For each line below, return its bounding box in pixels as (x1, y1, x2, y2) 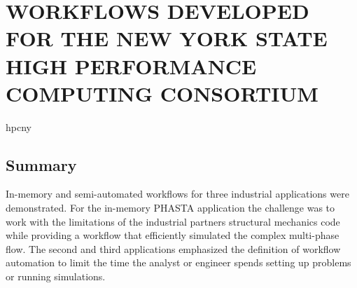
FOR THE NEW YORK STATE (6, 24, 328, 53)
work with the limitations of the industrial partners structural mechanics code (6, 214, 340, 228)
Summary (6, 153, 77, 175)
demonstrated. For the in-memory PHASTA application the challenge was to (6, 200, 335, 215)
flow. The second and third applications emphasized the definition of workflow (6, 241, 341, 256)
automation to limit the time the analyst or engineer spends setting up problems (6, 255, 351, 270)
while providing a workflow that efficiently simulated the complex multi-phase (6, 228, 339, 242)
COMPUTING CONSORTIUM (6, 78, 318, 107)
